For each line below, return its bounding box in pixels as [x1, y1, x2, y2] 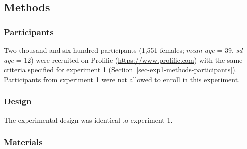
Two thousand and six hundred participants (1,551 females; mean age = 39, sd [4, 45, 243, 55]
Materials [4, 136, 43, 148]
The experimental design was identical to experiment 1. [4, 114, 173, 125]
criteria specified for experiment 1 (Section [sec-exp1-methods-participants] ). [4, 64, 237, 75]
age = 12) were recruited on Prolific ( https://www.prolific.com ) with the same [4, 54, 243, 65]
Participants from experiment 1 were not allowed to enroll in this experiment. [4, 74, 240, 84]
